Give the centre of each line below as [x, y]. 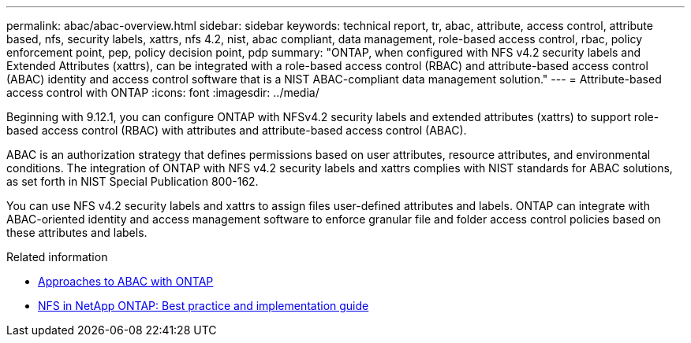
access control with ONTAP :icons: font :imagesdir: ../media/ [163, 92]
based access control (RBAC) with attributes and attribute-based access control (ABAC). [237, 130]
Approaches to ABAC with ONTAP [126, 281]
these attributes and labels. [77, 232]
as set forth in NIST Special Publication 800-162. [133, 181]
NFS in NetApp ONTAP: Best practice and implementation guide [204, 306]
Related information [57, 257]
